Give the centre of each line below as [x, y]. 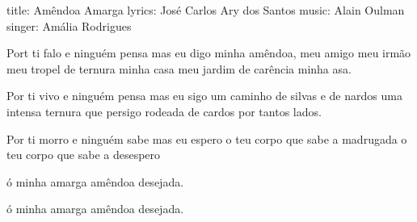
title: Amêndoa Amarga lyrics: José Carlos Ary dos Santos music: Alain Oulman [206, 10]
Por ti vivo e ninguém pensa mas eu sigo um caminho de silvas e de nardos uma [204, 96]
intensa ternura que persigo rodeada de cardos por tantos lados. [164, 111]
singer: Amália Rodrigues [69, 25]
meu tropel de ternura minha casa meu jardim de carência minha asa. [179, 68]
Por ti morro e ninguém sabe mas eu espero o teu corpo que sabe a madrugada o [207, 138]
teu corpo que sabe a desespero [84, 155]
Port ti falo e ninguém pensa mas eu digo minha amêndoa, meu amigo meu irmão [209, 53]
